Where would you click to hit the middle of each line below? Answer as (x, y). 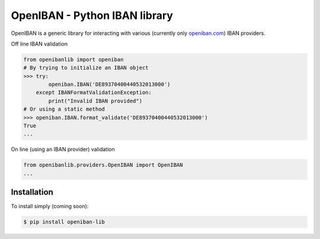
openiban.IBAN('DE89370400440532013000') (109, 85)
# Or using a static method (64, 109)
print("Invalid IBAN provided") (95, 101)
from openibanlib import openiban (73, 59)
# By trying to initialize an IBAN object (86, 68)
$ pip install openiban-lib (64, 222)
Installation (32, 192)
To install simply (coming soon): (50, 206)
